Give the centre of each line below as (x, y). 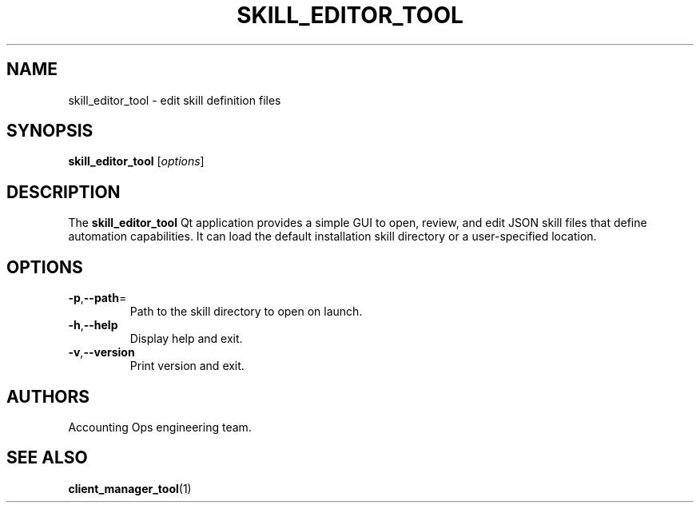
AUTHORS (48, 396)
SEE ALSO (47, 458)
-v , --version (101, 352)
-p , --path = (97, 298)
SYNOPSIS (50, 131)
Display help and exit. (186, 339)
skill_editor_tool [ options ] (136, 161)
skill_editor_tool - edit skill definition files (175, 100)
